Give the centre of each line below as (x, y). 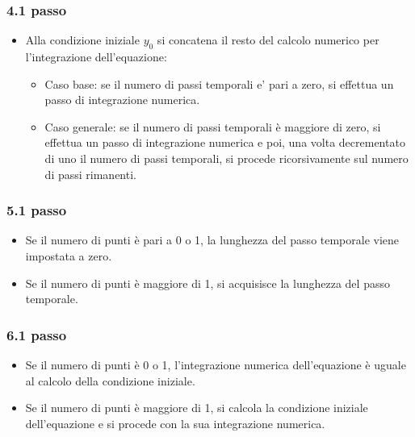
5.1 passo (37, 210)
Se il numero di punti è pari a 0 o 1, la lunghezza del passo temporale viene (212, 240)
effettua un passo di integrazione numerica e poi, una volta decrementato (225, 142)
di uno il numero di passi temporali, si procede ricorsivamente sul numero (226, 158)
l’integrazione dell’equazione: (96, 57)
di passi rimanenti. (90, 174)
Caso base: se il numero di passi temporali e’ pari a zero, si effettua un (219, 83)
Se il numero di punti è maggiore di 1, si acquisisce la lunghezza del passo (207, 283)
